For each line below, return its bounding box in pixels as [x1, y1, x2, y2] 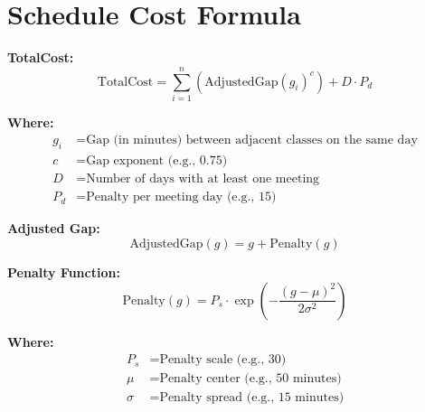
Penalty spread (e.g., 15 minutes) [159, 391, 345, 405]
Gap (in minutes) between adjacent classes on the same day [86, 134, 418, 147]
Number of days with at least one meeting [86, 173, 320, 186]
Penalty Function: [7, 262, 120, 281]
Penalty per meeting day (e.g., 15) [86, 191, 277, 204]
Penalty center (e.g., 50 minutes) [159, 372, 342, 386]
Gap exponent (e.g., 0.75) [86, 154, 228, 168]
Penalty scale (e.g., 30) [159, 353, 287, 367]
